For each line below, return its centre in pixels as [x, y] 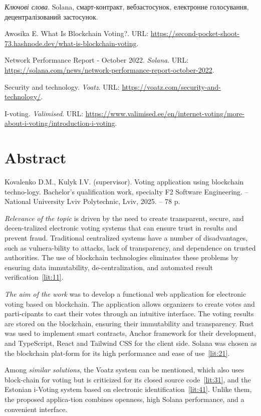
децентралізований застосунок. [51, 16]
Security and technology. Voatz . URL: [62, 86]
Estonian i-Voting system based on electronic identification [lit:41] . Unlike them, [128, 389]
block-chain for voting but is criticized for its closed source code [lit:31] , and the [128, 379]
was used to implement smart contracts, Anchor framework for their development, [130, 333]
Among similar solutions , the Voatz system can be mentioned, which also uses [124, 370]
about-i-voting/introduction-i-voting [60, 123]
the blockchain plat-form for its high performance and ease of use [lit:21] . [117, 353]
